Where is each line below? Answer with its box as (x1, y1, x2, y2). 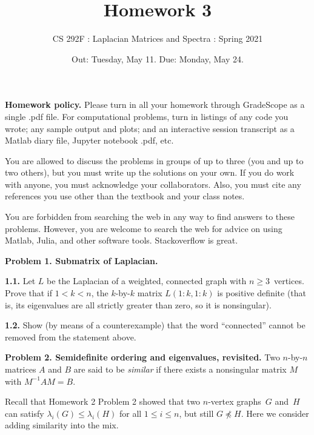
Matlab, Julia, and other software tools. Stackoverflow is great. (5, 234, 238, 247)
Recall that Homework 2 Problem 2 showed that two (5, 395, 201, 408)
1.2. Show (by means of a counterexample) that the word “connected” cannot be (5, 319, 306, 331)
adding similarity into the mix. (5, 419, 119, 431)
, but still (179, 407, 214, 419)
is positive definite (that (217, 287, 307, 299)
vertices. (273, 274, 304, 287)
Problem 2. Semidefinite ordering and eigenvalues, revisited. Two (5, 351, 280, 364)
